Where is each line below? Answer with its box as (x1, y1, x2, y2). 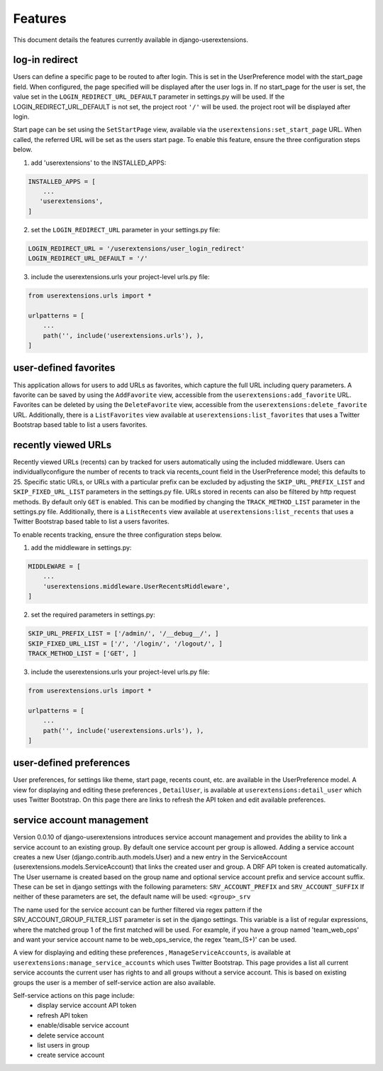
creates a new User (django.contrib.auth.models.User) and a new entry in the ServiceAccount (13, 852, 287, 861)
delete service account (37, 1031, 104, 1040)
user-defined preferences (13, 757, 131, 769)
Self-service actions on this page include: (13, 991, 135, 999)
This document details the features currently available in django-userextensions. (13, 36, 248, 44)
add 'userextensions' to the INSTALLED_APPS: (30, 158, 167, 167)
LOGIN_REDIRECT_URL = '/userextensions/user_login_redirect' (28, 244, 245, 252)
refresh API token (37, 1011, 89, 1019)
